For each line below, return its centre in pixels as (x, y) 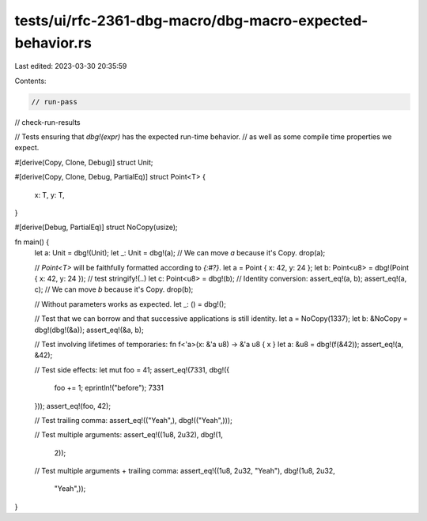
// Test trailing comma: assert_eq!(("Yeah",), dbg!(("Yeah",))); (133, 420)
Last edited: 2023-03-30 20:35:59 (71, 66)
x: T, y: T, (49, 194)
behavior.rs (53, 43)
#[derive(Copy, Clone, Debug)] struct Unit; (84, 162)
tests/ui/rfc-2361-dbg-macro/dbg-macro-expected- (191, 21)
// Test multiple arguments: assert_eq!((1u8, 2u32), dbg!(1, (128, 435)
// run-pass (55, 102)
